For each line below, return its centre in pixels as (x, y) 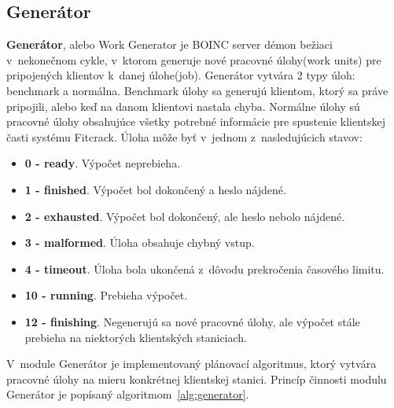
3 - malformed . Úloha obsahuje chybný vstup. (140, 243)
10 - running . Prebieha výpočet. (106, 295)
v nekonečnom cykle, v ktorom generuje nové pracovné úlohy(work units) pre (194, 59)
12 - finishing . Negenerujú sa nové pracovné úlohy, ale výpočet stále (192, 321)
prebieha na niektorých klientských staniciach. (136, 337)
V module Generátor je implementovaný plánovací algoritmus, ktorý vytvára (191, 364)
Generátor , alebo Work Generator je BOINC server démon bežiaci (169, 44)
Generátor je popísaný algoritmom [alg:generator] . (128, 394)
